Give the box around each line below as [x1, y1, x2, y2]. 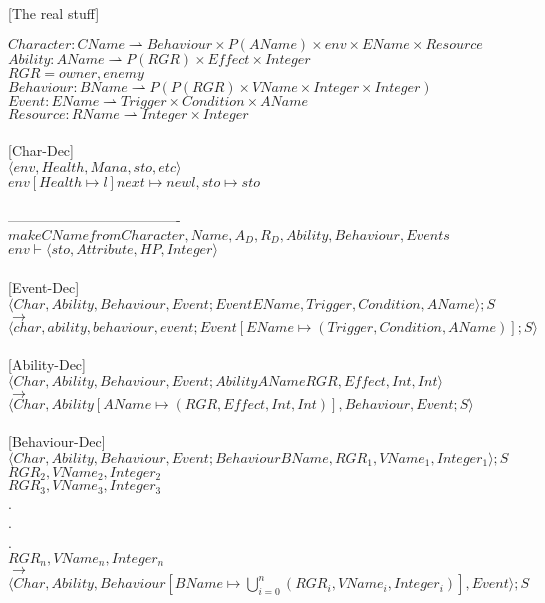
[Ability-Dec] [8, 354, 86, 375]
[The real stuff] [8, 3, 100, 23]
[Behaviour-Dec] [8, 431, 106, 452]
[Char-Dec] [8, 140, 74, 161]
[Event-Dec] [8, 277, 80, 298]
